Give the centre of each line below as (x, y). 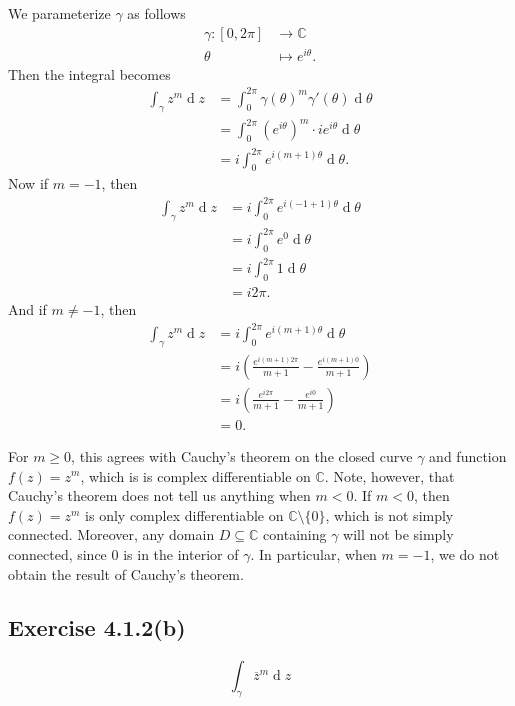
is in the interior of (181, 553)
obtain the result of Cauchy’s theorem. (126, 573)
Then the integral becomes (89, 73)
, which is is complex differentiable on (195, 475)
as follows (156, 13)
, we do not (465, 553)
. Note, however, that (389, 475)
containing (295, 534)
